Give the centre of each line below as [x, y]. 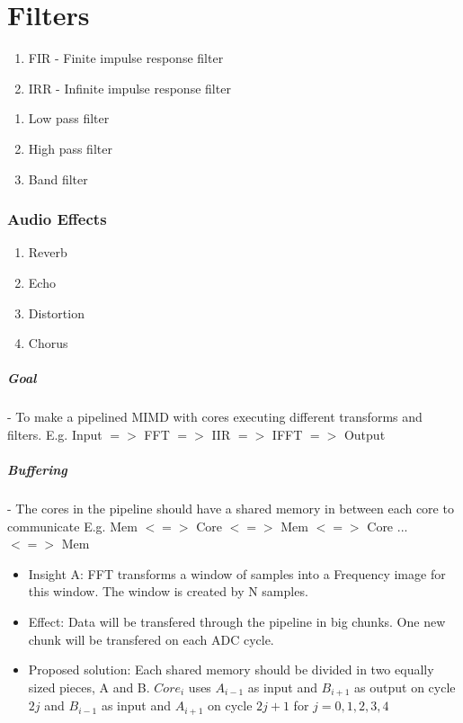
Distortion [56, 312]
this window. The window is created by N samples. [168, 591]
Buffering [37, 470]
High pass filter [70, 148]
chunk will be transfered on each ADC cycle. [151, 639]
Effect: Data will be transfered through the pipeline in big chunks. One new [237, 621]
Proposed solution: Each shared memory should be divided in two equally [231, 669]
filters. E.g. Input [55, 434]
